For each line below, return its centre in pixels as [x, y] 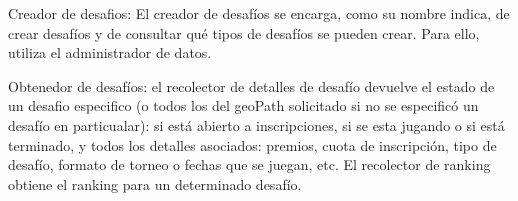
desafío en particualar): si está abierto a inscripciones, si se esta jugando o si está [256, 124]
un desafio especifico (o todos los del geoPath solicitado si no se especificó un [243, 105]
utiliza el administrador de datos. [110, 52]
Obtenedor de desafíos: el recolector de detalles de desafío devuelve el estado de [251, 85]
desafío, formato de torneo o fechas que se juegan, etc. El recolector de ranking [249, 164]
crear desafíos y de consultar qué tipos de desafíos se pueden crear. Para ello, [244, 32]
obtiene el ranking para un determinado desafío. [155, 183]
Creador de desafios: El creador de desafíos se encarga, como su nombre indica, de [259, 13]
